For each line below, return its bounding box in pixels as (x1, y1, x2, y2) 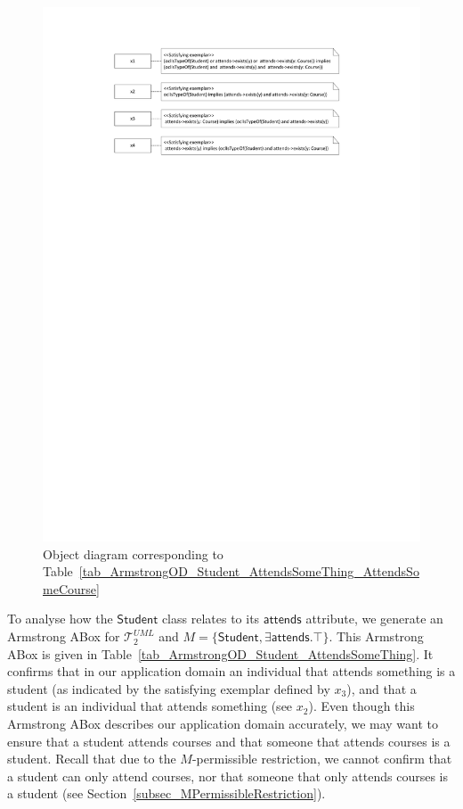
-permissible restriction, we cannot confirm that (191, 749, 452, 768)
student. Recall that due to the (7, 749, 176, 768)
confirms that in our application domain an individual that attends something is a (7, 662, 456, 681)
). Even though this (308, 697, 415, 715)
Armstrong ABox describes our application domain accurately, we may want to (7, 714, 438, 733)
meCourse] (43, 579, 100, 598)
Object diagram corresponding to (43, 544, 223, 563)
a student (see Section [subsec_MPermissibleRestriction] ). (7, 784, 326, 803)
